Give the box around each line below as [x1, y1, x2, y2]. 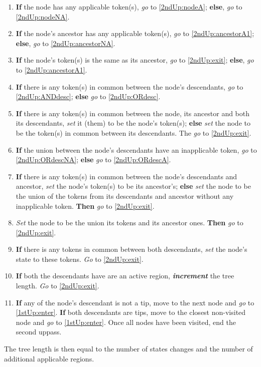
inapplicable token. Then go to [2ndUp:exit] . [16, 200, 155, 211]
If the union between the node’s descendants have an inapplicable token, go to [16, 144, 257, 155]
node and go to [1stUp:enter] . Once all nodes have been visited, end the [16, 316, 236, 327]
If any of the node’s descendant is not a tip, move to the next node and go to [16, 297, 254, 307]
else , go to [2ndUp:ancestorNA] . [16, 38, 115, 48]
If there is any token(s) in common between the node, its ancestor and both [16, 108, 250, 118]
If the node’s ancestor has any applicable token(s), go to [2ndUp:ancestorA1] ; [16, 28, 254, 39]
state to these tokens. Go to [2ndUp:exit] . [16, 253, 144, 264]
